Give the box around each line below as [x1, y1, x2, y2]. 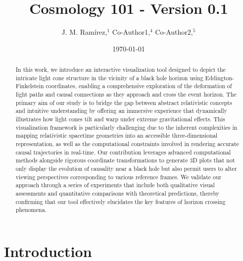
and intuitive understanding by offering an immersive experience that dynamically [15, 106, 227, 115]
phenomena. [15, 206, 47, 214]
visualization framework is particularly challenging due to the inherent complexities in [15, 123, 238, 131]
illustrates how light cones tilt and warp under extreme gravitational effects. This [15, 115, 225, 123]
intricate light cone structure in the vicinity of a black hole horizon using [15, 73, 203, 82]
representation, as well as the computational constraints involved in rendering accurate [15, 140, 239, 148]
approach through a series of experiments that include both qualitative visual [15, 181, 215, 189]
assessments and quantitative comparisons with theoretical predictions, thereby [15, 189, 219, 197]
